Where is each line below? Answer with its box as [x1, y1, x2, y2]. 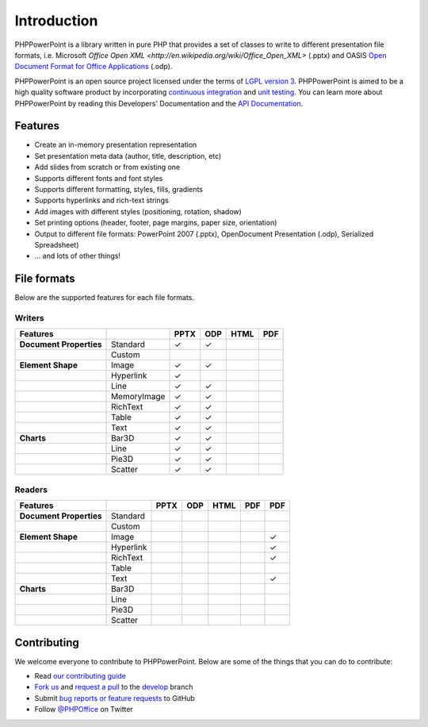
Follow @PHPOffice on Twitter [34, 705, 134, 714]
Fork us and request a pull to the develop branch [34, 683, 193, 692]
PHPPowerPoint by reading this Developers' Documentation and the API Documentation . [14, 98, 304, 108]
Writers [14, 312, 44, 323]
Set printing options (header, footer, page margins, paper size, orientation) [34, 218, 277, 228]
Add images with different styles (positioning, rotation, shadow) [34, 206, 242, 216]
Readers [14, 484, 48, 495]
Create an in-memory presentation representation [34, 140, 197, 150]
